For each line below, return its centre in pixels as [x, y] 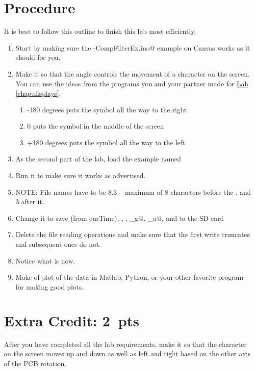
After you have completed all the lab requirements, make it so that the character [125, 344]
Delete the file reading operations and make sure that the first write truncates [133, 234]
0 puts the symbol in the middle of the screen [96, 126]
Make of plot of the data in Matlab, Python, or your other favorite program [129, 277]
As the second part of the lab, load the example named [98, 159]
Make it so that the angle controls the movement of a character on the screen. [132, 73]
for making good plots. [50, 286]
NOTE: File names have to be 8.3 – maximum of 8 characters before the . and [133, 192]
